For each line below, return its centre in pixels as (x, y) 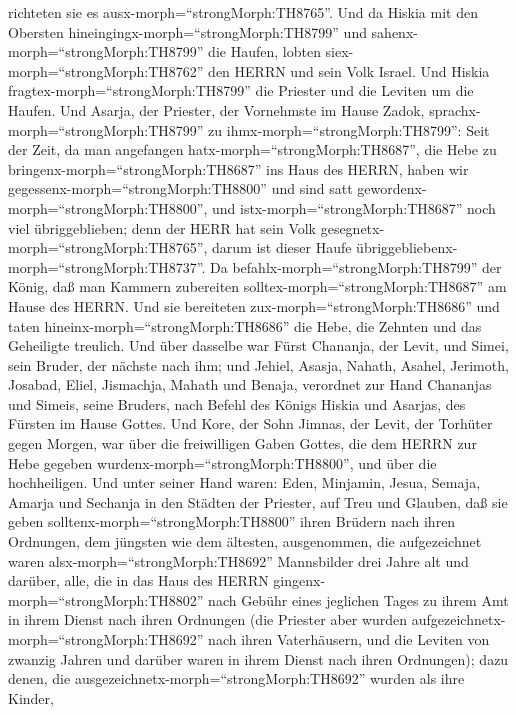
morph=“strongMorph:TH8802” (106, 599)
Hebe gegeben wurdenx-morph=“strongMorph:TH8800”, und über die (222, 462)
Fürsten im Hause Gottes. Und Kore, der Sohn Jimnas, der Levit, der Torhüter (250, 423)
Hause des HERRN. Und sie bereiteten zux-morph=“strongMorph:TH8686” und (254, 305)
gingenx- (299, 580)
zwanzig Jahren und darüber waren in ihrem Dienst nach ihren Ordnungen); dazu (258, 658)
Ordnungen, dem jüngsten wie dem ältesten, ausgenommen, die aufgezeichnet (245, 541)
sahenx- (394, 31)
